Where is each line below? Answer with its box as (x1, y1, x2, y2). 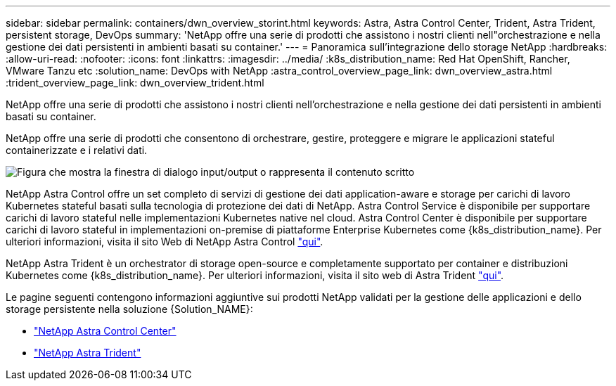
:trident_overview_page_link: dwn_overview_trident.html (6, 77, 264, 89)
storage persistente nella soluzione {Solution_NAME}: (6, 303, 253, 315)
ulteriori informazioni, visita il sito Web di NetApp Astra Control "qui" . (6, 236, 323, 247)
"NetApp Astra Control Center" (34, 325, 177, 337)
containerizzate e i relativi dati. (6, 144, 148, 156)
